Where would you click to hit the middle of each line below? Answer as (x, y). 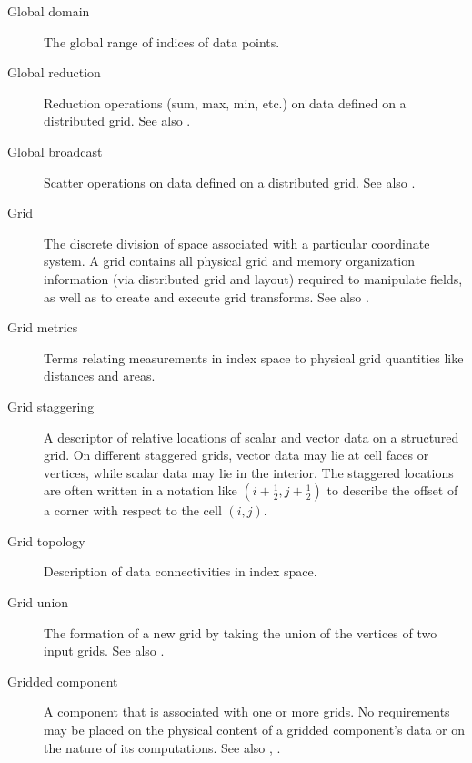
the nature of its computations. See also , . (162, 747)
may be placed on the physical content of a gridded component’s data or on (255, 730)
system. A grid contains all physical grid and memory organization (230, 261)
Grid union (38, 602)
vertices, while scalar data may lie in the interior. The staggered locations (249, 472)
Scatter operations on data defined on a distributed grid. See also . (230, 182)
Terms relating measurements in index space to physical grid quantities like (254, 357)
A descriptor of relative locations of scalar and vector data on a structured (251, 437)
